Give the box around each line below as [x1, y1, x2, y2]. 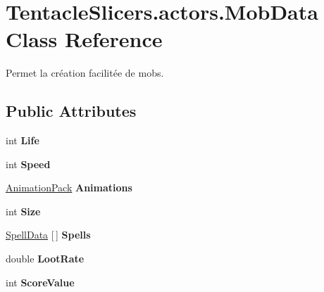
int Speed [6, 156, 51, 171]
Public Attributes [6, 100, 137, 122]
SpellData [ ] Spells [6, 227, 91, 242]
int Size [6, 203, 41, 218]
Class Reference [6, 25, 163, 53]
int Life [6, 133, 39, 148]
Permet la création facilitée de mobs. [6, 65, 164, 80]
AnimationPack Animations [6, 180, 132, 195]
